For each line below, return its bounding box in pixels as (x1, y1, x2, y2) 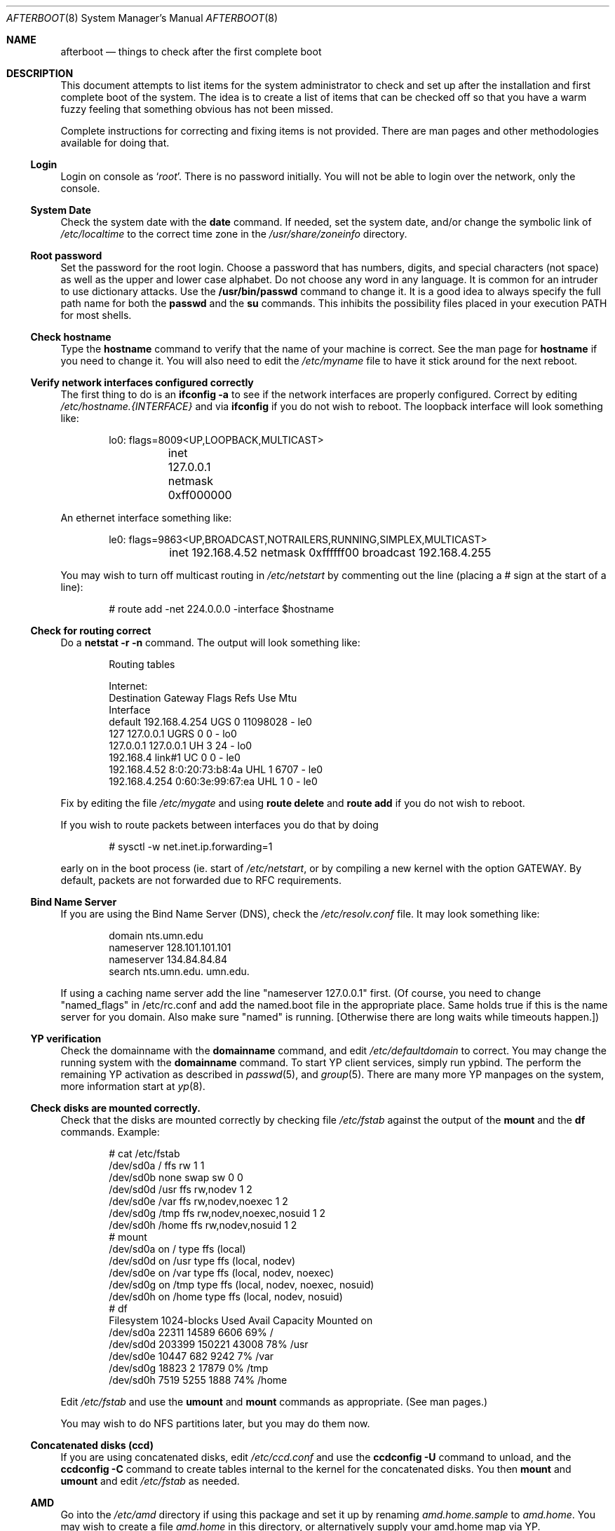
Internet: (109, 680, 148, 692)
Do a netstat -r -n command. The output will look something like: (60, 637, 360, 648)
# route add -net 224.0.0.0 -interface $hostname (109, 603, 334, 615)
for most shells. (60, 309, 132, 321)
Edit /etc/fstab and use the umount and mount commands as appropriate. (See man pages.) (60, 1396, 488, 1408)
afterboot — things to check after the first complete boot (60, 46, 322, 57)
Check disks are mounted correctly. (30, 1102, 201, 1114)
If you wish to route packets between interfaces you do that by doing (60, 819, 379, 831)
